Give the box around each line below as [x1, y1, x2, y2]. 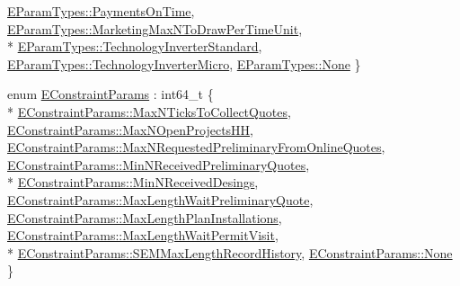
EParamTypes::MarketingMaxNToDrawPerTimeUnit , [7, 19, 303, 38]
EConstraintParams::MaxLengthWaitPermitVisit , [7, 226, 279, 245]
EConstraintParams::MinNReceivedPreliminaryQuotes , [7, 155, 310, 174]
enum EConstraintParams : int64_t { [7, 85, 214, 103]
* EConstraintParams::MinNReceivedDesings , [7, 173, 259, 192]
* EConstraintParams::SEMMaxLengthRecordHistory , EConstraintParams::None [7, 243, 453, 262]
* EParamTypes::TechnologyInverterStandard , [7, 37, 262, 56]
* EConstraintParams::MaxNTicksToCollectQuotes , [7, 102, 291, 121]
